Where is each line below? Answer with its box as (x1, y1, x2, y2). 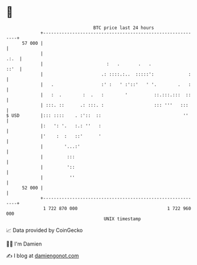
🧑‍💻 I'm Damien (6, 240, 42, 247)
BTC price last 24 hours (93, 25, 155, 31)
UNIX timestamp (103, 215, 142, 222)
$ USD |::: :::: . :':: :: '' (6, 112, 189, 119)
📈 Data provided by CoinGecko (6, 227, 83, 234)
